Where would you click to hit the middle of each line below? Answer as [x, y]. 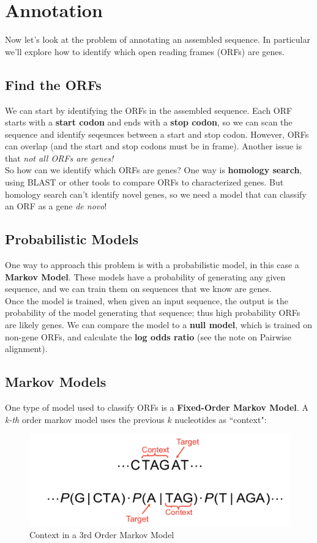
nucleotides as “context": [221, 419]
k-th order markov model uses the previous [85, 419]
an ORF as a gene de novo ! [56, 206]
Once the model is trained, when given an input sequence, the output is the [147, 300]
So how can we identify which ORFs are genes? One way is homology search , [154, 170]
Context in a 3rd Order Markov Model [102, 534]
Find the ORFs [53, 84]
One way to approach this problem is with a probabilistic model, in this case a [152, 265]
